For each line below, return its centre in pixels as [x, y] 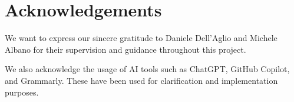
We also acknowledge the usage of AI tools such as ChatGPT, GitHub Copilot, [147, 69]
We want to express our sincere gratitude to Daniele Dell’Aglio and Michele [141, 38]
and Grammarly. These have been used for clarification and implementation [141, 80]
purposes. [22, 92]
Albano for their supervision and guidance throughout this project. [125, 49]
